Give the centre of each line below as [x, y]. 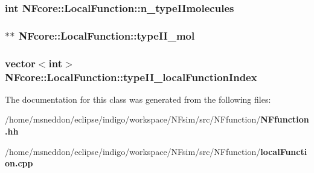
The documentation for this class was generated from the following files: [138, 99]
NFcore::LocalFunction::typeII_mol [107, 35]
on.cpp [19, 163]
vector [20, 63]
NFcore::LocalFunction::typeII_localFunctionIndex [131, 77]
